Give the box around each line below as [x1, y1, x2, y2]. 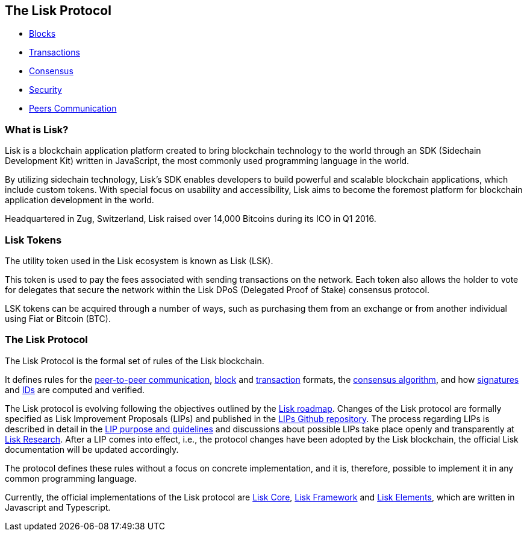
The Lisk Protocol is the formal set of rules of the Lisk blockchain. [5, 355, 264, 366]
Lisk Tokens [5, 233, 62, 246]
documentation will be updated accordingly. [5, 444, 179, 455]
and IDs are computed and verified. [5, 384, 145, 395]
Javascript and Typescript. [5, 502, 111, 512]
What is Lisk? [5, 123, 69, 136]
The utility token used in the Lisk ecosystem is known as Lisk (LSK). [5, 255, 273, 266]
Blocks [29, 28, 56, 39]
